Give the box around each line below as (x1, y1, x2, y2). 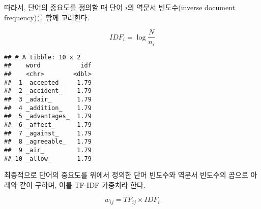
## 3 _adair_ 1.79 (4, 95, 92, 103)
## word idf (4, 62, 92, 69)
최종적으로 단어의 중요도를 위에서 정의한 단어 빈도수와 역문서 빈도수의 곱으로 (4, 169, 248, 180)
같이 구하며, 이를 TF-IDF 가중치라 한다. (19, 179, 146, 190)
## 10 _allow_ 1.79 (4, 155, 92, 162)
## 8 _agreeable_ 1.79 (4, 138, 92, 146)
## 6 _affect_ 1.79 (4, 121, 92, 128)
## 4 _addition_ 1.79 (4, 104, 92, 112)
